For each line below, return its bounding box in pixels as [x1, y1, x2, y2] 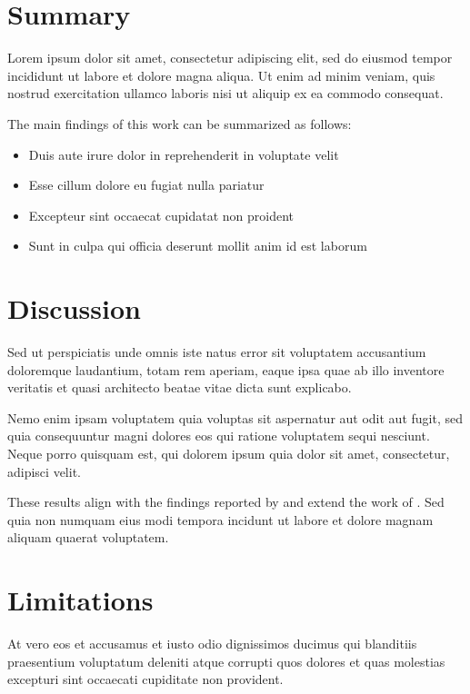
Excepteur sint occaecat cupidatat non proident [28, 205, 295, 224]
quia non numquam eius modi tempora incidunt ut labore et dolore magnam [7, 510, 434, 529]
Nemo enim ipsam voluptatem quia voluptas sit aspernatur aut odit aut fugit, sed [7, 408, 463, 427]
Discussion [7, 290, 141, 327]
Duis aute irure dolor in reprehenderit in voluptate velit [28, 144, 339, 164]
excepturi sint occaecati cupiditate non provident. [7, 669, 284, 689]
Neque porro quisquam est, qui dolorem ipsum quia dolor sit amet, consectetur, [7, 443, 450, 462]
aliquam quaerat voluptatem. [7, 528, 169, 547]
